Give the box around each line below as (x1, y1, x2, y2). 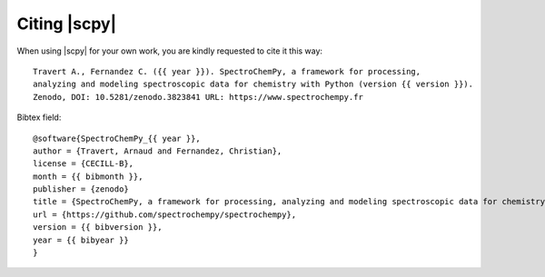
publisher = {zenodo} (33, 184, 129, 194)
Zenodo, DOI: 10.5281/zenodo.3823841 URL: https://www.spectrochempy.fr (33, 92, 363, 102)
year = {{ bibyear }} (33, 234, 129, 245)
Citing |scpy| (16, 14, 117, 34)
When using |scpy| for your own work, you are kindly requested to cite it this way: (16, 45, 322, 56)
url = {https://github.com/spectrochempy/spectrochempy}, (33, 209, 297, 220)
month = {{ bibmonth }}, (33, 171, 144, 182)
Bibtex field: (16, 112, 62, 123)
